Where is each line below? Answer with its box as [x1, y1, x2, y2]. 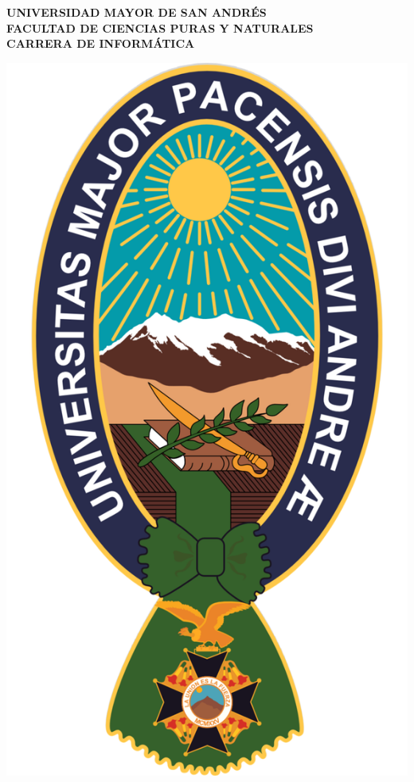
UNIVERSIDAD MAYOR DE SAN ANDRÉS [6, 4, 267, 20]
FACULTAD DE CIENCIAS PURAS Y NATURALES [6, 19, 314, 36]
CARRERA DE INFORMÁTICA [6, 35, 195, 52]
